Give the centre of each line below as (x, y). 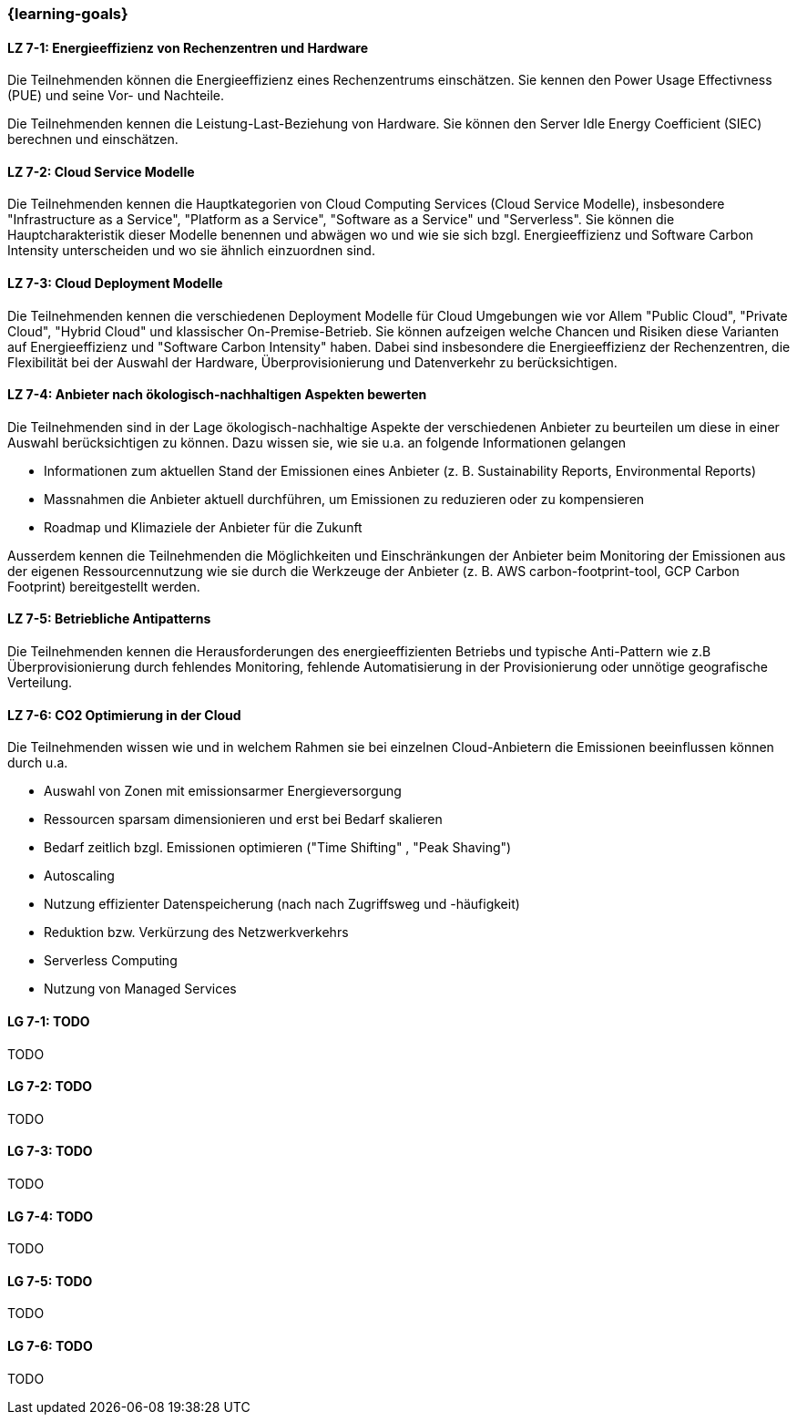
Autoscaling (79, 876)
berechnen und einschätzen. (93, 139)
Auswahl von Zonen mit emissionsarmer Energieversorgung (223, 791)
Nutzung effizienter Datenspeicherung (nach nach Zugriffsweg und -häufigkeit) (282, 904)
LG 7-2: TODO (50, 1087)
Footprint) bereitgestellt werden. (104, 586)
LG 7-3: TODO (50, 1151)
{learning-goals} (68, 14)
